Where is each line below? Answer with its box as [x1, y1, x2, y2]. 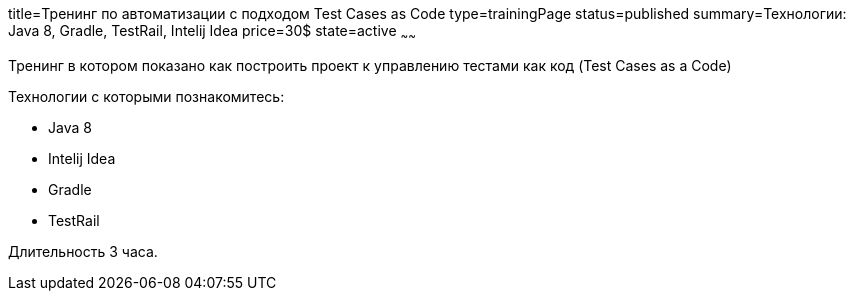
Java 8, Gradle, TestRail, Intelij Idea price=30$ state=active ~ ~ [8, 22, 416, 43]
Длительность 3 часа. [8, 242, 158, 260]
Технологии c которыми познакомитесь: [8, 87, 285, 105]
